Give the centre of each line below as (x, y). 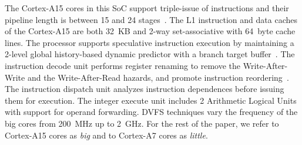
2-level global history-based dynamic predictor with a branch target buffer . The (150, 54)
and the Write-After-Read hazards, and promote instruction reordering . (158, 77)
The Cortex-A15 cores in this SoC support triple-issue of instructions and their (147, 8)
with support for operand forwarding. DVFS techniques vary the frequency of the (151, 112)
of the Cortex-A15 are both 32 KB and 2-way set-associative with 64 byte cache (150, 31)
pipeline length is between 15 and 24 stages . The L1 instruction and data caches (151, 19)
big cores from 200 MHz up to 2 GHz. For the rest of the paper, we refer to (142, 123)
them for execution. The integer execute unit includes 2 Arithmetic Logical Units (151, 100)
